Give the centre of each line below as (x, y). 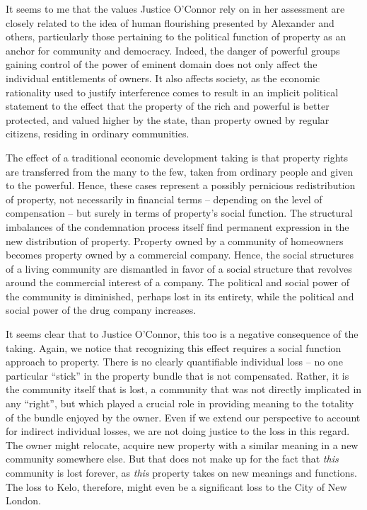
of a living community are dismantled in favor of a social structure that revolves (179, 268)
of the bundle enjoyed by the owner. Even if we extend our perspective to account (183, 417)
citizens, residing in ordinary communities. (98, 134)
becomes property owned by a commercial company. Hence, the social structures (180, 255)
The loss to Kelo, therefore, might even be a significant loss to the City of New (176, 486)
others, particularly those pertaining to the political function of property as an (176, 36)
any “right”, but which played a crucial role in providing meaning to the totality (180, 403)
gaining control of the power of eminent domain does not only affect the (162, 64)
